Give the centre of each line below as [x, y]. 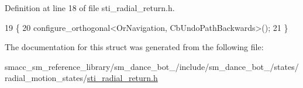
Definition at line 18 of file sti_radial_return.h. [90, 8]
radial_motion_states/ [46, 78]
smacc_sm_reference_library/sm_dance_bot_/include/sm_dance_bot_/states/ [152, 66]
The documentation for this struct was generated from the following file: [134, 47]
